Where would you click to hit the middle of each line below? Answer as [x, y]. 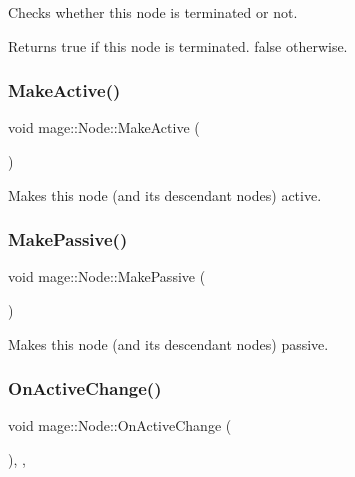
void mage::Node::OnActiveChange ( [120, 425]
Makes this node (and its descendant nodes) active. [165, 194]
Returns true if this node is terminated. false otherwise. [178, 45]
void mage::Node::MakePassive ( [107, 276]
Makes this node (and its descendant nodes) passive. [168, 343]
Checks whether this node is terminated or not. [153, 12]
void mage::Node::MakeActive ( [104, 127]
